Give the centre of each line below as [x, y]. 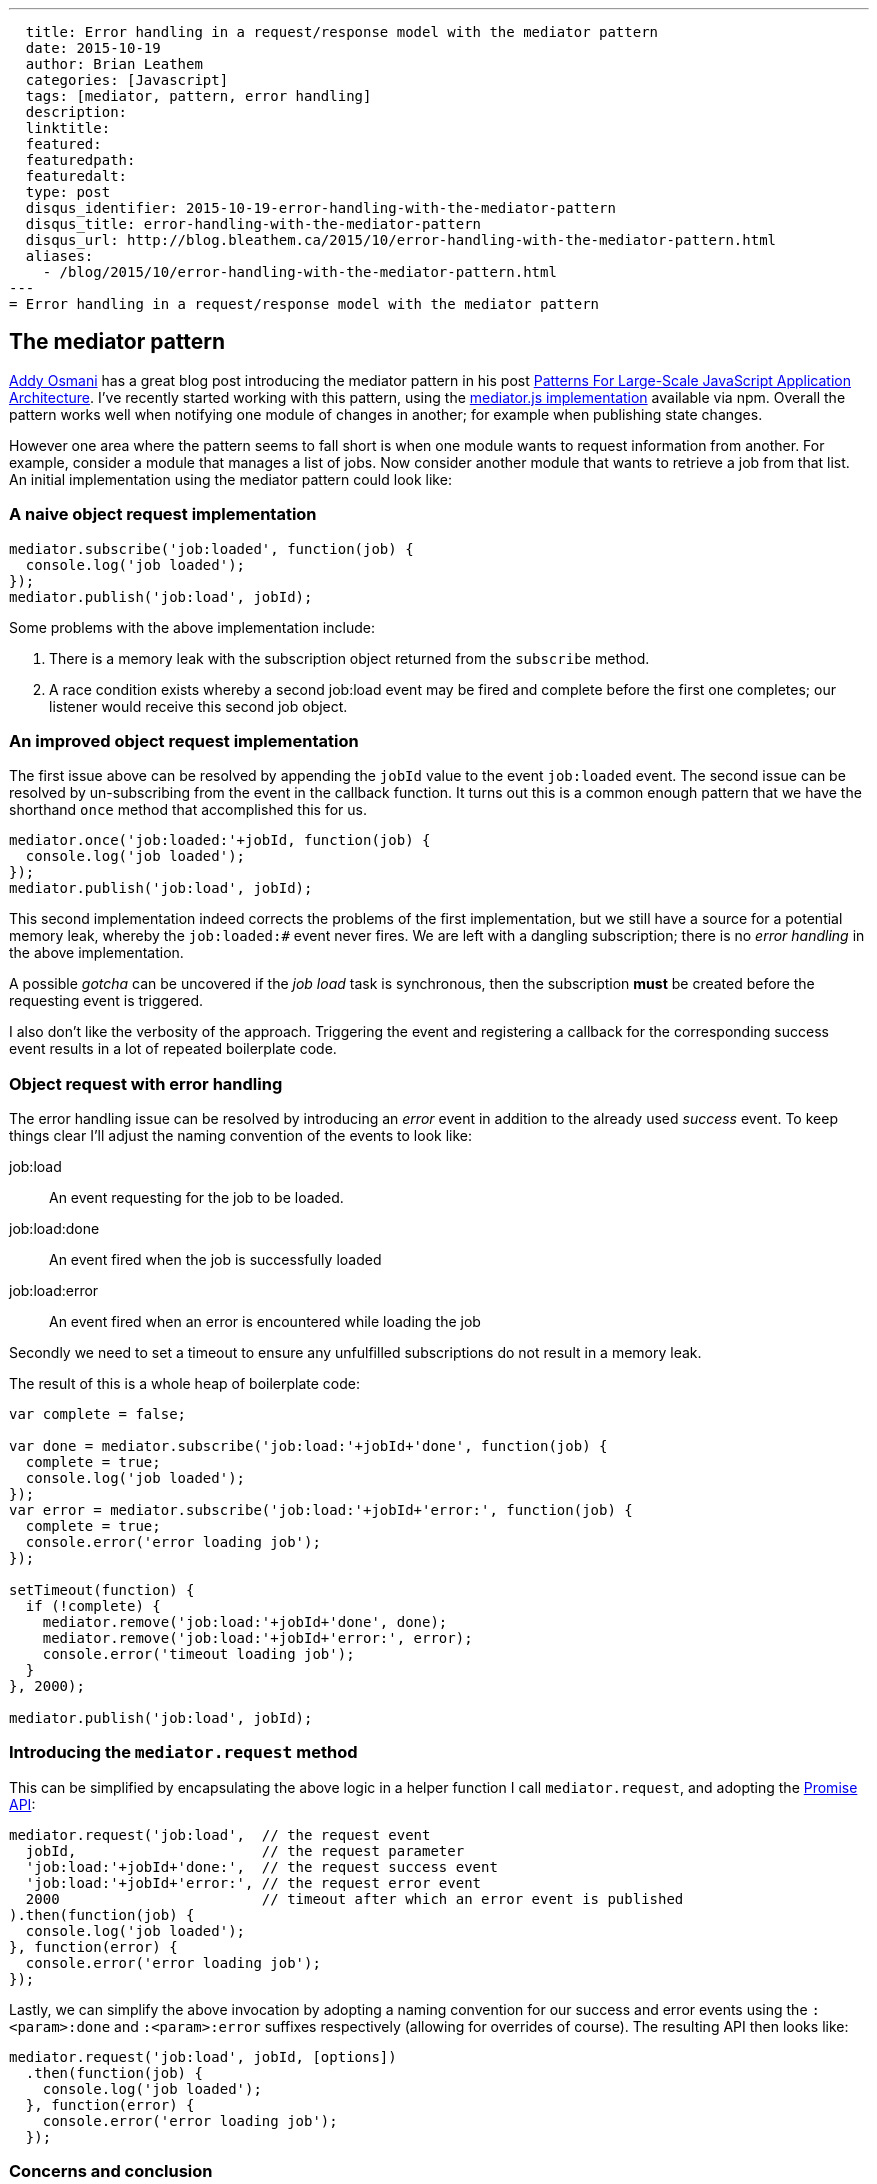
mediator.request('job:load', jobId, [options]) [203, 2056]
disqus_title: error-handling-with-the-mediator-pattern [253, 224]
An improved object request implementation [184, 740]
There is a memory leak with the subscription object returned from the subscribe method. [349, 658]
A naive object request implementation [163, 514]
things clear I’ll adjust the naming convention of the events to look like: [241, 1136]
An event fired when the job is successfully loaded [215, 1260]
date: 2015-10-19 [93, 48]
